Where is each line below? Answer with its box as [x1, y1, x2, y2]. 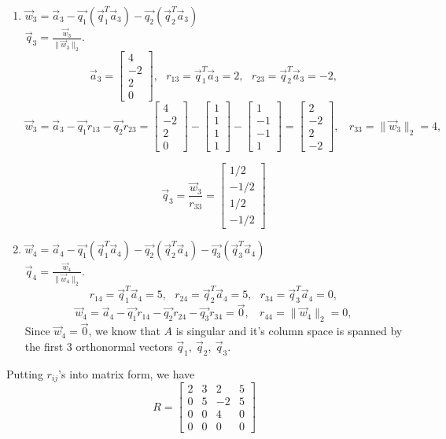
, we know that [88, 323, 160, 339]
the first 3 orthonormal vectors [24, 338, 173, 354]
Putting [6, 365, 43, 382]
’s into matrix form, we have [58, 365, 195, 382]
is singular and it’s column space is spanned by [175, 323, 403, 339]
